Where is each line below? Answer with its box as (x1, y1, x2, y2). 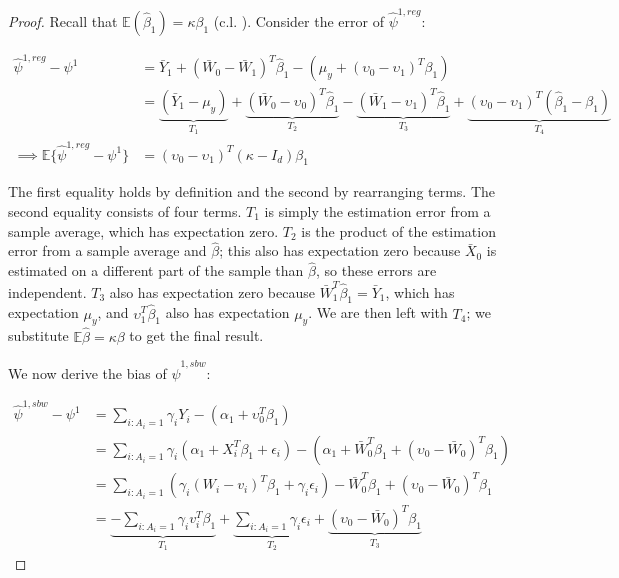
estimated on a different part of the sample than (8, 260, 304, 281)
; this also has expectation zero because (219, 240, 461, 261)
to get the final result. (129, 325, 264, 346)
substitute (8, 325, 69, 346)
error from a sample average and (8, 240, 207, 261)
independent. (8, 281, 87, 302)
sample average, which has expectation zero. (8, 220, 279, 241)
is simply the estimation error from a (264, 200, 491, 221)
